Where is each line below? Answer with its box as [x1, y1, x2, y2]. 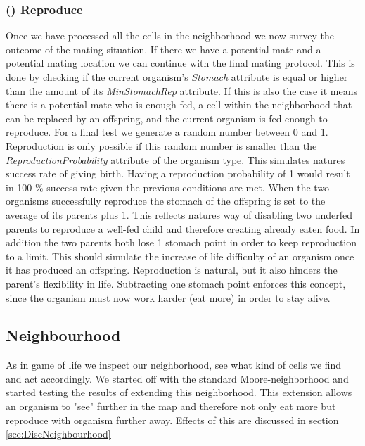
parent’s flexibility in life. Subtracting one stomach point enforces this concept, [6, 276, 346, 291]
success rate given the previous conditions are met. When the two [46, 179, 330, 194]
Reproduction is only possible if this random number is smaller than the [6, 138, 317, 153]
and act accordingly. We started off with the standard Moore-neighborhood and [6, 371, 349, 386]
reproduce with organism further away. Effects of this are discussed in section [6, 412, 339, 427]
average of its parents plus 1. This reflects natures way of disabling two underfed [6, 207, 353, 222]
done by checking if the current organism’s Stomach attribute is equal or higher [6, 70, 348, 84]
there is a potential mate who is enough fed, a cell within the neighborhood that [6, 97, 352, 112]
